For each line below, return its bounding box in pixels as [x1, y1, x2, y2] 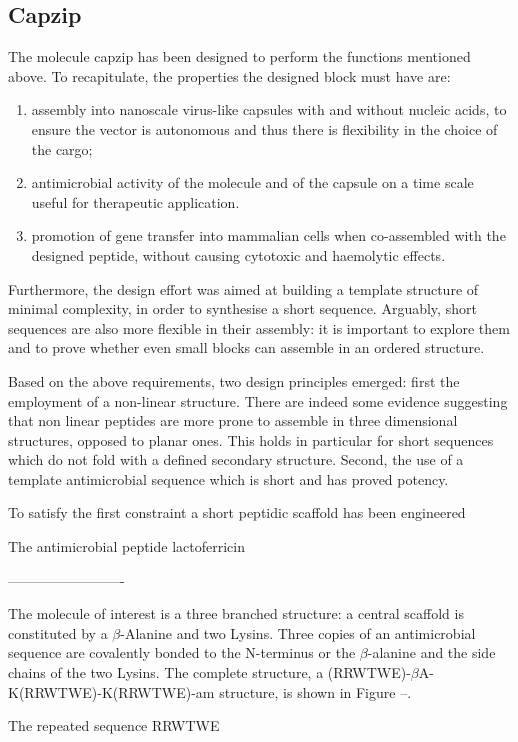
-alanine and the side [367, 642, 496, 663]
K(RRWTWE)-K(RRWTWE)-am [8, 681, 215, 702]
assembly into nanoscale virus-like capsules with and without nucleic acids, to [31, 99, 507, 120]
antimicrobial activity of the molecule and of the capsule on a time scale [31, 172, 474, 193]
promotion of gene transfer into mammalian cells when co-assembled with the [31, 225, 506, 246]
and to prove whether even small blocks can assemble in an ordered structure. [8, 337, 485, 358]
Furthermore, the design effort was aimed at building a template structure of [8, 278, 479, 299]
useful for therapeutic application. [31, 191, 240, 212]
